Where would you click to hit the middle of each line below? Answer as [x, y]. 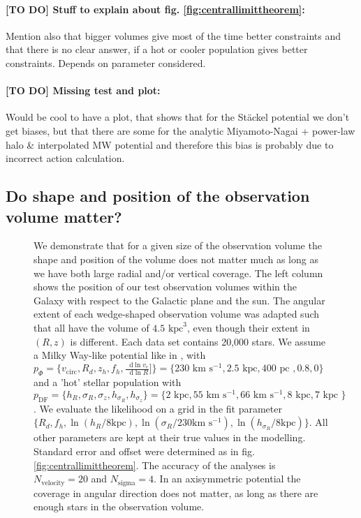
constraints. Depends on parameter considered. [106, 62]
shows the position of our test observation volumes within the [165, 287]
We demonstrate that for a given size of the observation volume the [178, 245]
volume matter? [64, 216]
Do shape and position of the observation [158, 196]
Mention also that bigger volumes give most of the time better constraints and [173, 35]
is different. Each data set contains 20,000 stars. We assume [198, 341]
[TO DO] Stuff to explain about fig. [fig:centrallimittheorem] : [155, 9]
